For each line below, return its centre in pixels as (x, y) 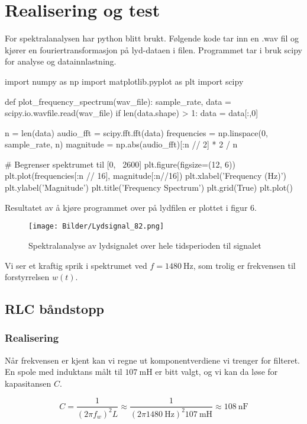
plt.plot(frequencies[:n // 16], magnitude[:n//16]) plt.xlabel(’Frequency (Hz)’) (146, 176)
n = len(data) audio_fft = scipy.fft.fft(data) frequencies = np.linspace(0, (136, 132)
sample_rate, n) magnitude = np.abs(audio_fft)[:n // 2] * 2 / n (121, 144)
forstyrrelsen (27, 277)
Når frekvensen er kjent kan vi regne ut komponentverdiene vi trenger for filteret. (152, 360)
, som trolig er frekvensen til (244, 265)
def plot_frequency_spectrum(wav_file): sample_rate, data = (118, 101)
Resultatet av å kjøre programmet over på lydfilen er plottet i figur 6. (131, 207)
